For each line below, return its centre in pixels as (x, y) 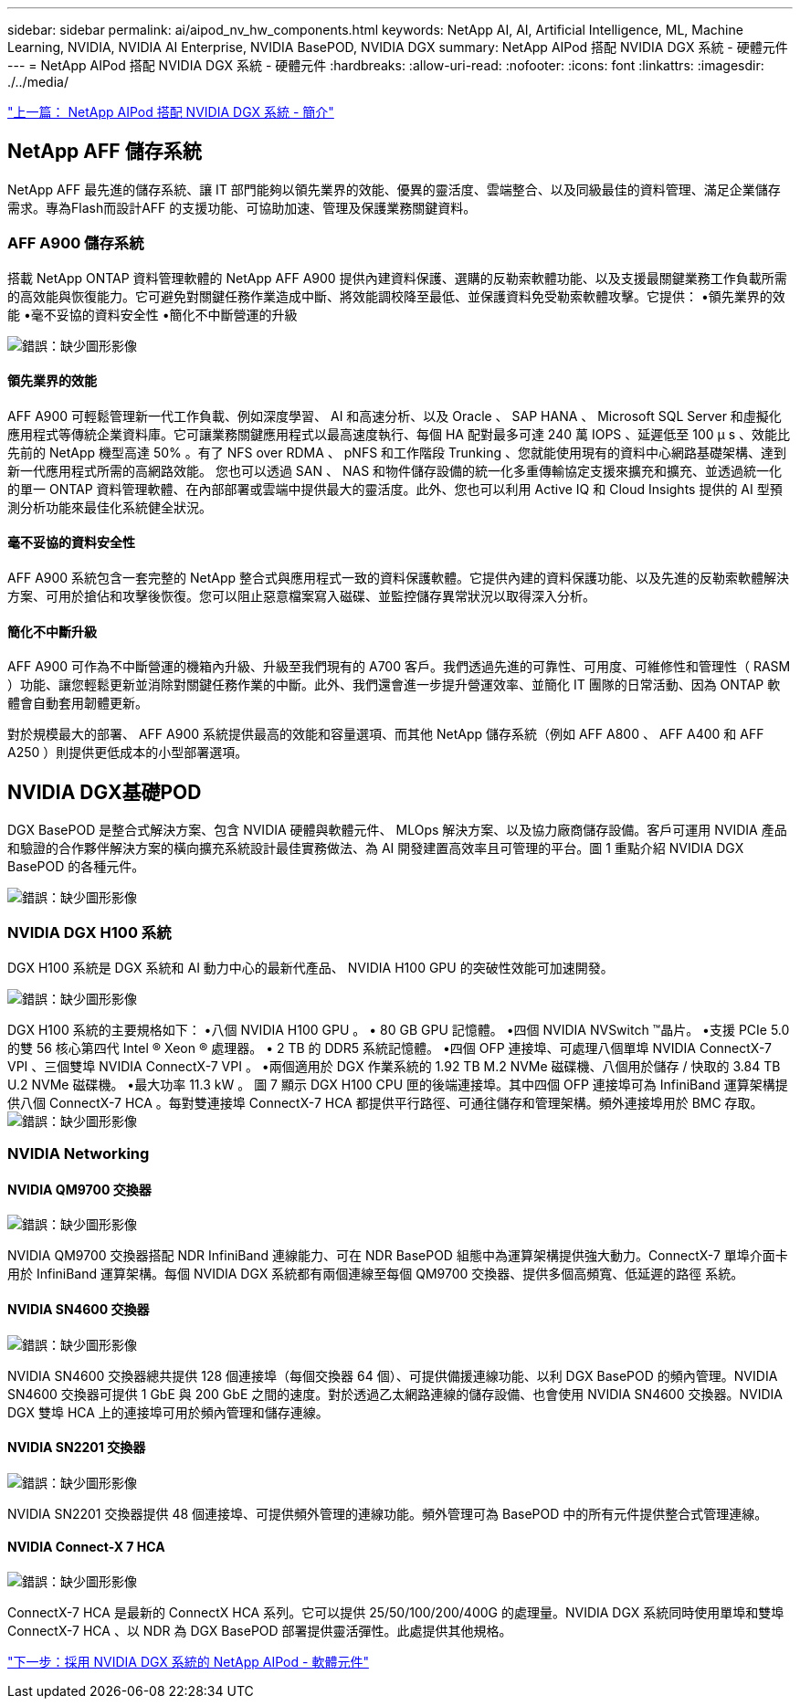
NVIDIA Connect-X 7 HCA (86, 1547)
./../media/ (38, 82)
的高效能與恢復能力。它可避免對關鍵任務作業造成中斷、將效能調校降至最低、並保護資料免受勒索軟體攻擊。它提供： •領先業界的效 (396, 296)
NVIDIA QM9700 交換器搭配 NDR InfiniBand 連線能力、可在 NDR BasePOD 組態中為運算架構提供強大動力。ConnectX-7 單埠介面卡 (398, 1256)
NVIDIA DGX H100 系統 (89, 933)
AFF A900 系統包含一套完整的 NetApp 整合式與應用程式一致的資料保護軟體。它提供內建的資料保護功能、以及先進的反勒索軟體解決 (399, 578)
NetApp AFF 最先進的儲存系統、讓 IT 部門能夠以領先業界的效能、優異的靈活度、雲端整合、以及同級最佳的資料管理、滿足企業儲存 (394, 189)
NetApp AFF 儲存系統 (105, 152)
